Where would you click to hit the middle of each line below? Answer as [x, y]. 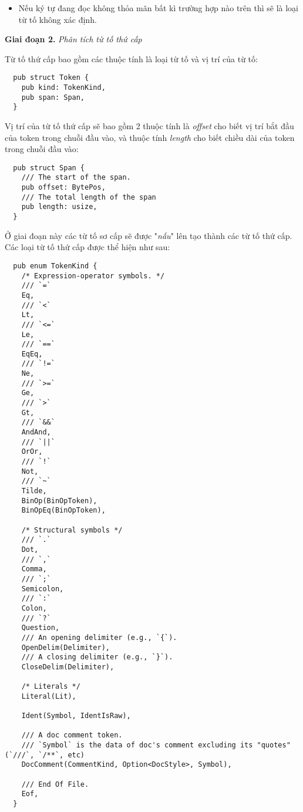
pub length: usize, [59, 207]
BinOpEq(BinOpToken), [63, 511]
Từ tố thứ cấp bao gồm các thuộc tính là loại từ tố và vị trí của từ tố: [131, 58]
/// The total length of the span [89, 197]
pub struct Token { [51, 78]
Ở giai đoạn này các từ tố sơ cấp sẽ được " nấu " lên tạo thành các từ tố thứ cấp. [149, 235]
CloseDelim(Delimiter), [68, 667]
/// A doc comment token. [72, 735]
